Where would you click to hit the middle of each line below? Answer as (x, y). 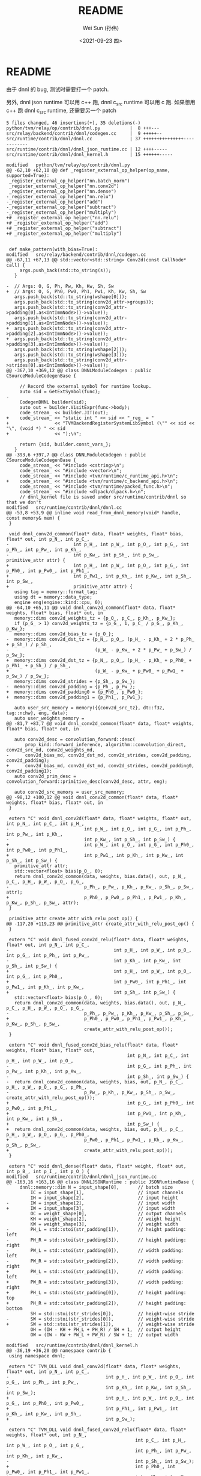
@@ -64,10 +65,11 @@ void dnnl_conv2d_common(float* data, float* (91, 608)
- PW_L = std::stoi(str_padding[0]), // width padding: (95, 1251)
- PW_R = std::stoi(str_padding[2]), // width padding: (95, 1261)
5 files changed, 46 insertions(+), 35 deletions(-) (73, 123)
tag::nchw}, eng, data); (37, 713)
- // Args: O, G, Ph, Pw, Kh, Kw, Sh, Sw (60, 287)
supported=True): (28, 176)
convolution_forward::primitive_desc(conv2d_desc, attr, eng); (87, 782)
